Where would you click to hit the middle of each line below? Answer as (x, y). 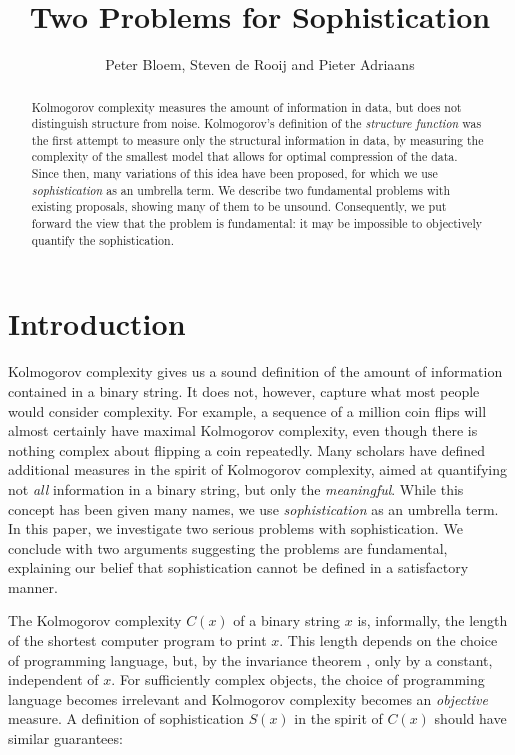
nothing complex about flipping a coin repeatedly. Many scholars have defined (247, 449)
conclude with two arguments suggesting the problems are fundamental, (228, 547)
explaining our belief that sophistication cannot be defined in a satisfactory (238, 567)
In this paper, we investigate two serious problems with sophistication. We (235, 528)
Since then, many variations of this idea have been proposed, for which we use (234, 173)
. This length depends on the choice (388, 640)
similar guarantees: (65, 738)
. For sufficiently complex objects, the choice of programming (298, 679)
